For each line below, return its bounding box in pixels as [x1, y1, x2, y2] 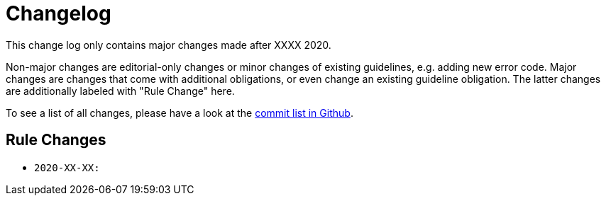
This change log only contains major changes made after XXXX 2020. [6, 38, 331, 51]
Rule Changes [6, 131, 106, 149]
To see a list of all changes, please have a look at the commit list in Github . [6, 106, 353, 119]
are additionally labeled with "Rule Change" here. [6, 84, 235, 97]
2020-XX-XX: [34, 161, 100, 173]
